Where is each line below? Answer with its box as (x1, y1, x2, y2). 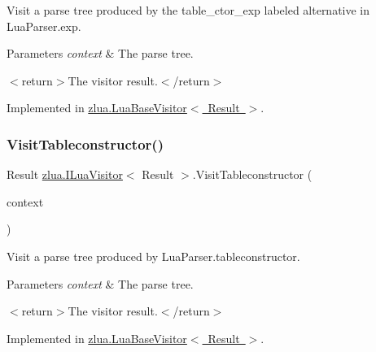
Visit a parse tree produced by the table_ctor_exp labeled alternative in (7, 2, 370, 18)
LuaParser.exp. (7, 17, 81, 34)
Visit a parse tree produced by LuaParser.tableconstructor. (7, 247, 300, 264)
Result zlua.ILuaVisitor (7, 166, 123, 183)
